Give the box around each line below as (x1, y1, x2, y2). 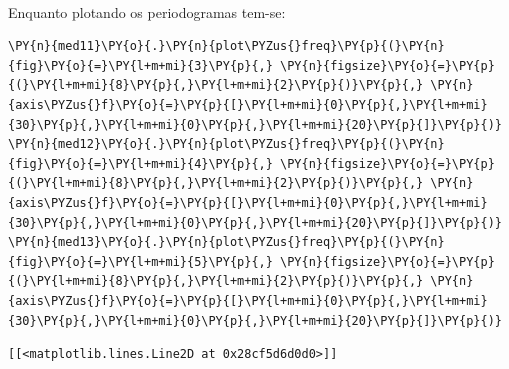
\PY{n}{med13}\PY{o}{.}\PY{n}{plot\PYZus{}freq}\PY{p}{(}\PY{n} (8, 235, 445, 250)
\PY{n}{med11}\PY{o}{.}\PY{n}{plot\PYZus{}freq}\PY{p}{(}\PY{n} (8, 39, 445, 54)
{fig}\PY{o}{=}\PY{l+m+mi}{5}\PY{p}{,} (8, 254, 273, 269)
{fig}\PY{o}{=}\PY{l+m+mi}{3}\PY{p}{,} (8, 58, 273, 73)
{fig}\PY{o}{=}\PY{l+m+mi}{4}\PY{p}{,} (8, 156, 273, 171)
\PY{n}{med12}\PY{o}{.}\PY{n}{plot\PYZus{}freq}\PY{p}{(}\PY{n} (8, 137, 445, 152)
